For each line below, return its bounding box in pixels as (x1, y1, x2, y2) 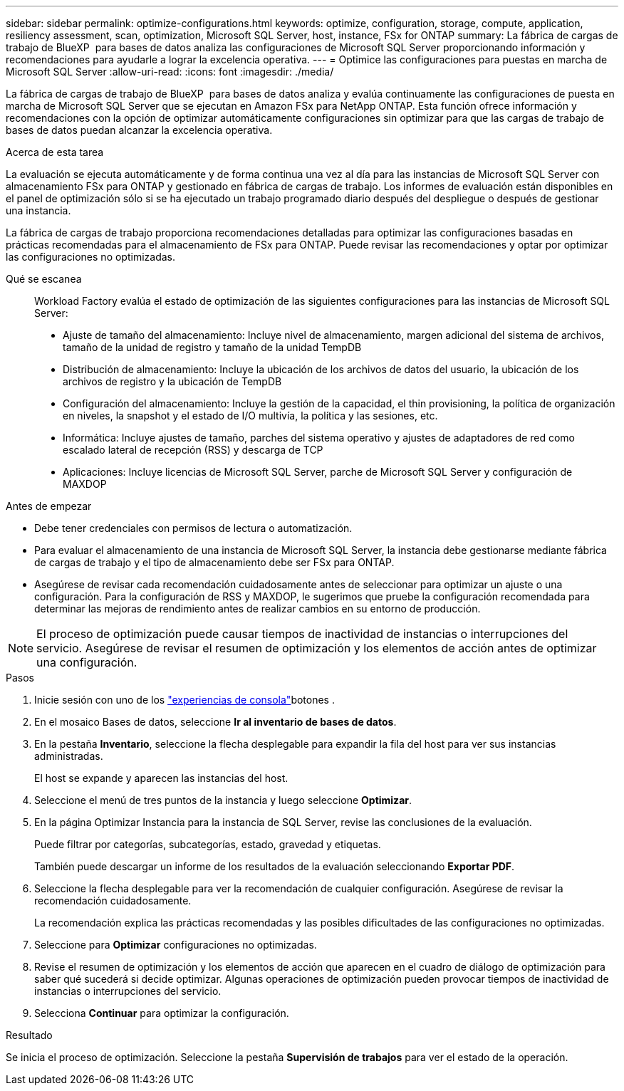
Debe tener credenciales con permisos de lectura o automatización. (34, 522, 353, 534)
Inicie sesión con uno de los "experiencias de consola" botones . (34, 694, 335, 706)
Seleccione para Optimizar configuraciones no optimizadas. (34, 939, 317, 951)
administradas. (34, 750, 103, 762)
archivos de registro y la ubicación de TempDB (63, 375, 282, 387)
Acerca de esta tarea (6, 146, 104, 158)
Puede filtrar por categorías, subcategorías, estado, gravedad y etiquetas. (34, 838, 381, 850)
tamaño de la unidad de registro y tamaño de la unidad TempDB (63, 341, 362, 353)
